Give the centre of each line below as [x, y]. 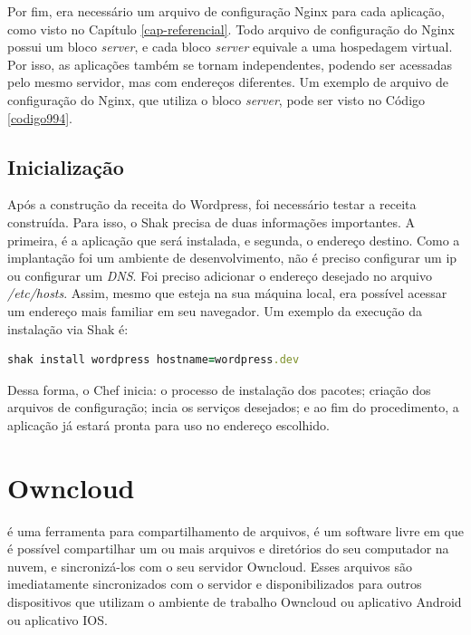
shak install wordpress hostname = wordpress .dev [154, 360]
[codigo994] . [40, 117]
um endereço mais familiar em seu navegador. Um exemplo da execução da [215, 310]
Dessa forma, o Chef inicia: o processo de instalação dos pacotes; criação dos [219, 389]
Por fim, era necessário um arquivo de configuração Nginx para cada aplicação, [226, 11]
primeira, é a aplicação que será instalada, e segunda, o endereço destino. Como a [234, 240]
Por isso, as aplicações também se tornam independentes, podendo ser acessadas [230, 64]
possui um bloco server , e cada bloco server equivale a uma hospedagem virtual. [230, 47]
